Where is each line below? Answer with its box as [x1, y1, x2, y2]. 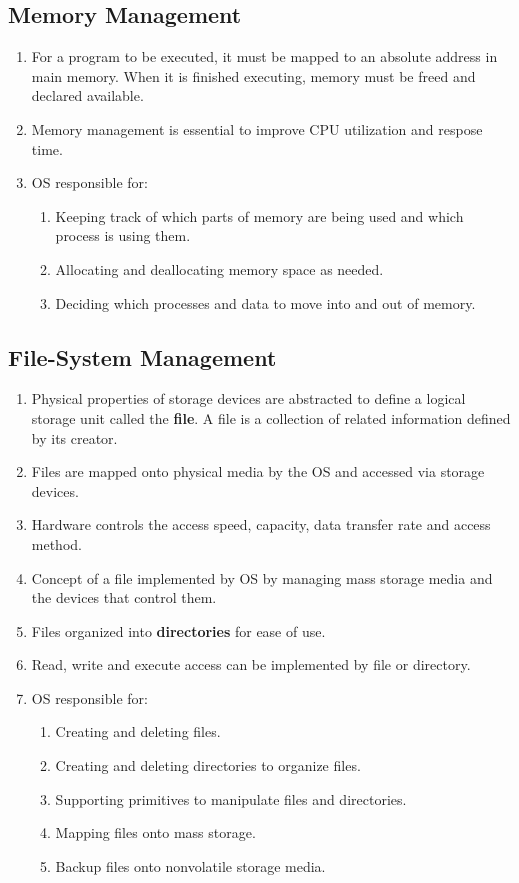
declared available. [31, 85, 144, 106]
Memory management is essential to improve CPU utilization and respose [31, 118, 483, 139]
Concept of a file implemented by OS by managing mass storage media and [31, 567, 493, 588]
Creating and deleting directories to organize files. [55, 755, 361, 776]
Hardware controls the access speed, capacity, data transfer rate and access [31, 514, 491, 535]
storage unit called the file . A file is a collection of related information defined [31, 407, 511, 428]
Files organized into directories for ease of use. [31, 620, 326, 641]
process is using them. [55, 225, 191, 246]
